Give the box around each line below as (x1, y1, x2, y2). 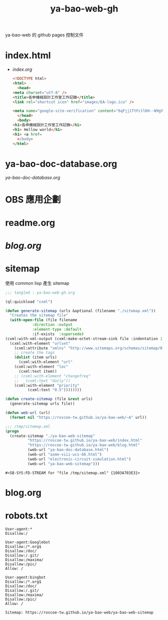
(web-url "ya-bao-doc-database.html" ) (27, 447, 109, 452)
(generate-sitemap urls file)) (10, 401, 75, 406)
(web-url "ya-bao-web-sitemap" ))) (27, 461, 100, 467)
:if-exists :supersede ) (32, 332, 84, 337)
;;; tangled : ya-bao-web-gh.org (5, 290, 75, 295)
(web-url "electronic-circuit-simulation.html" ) (27, 456, 131, 461)
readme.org (5, 217, 55, 228)
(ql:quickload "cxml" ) (5, 299, 53, 304)
